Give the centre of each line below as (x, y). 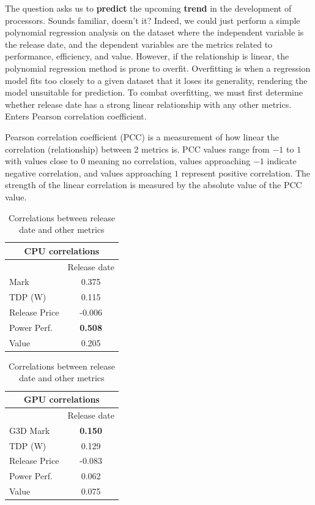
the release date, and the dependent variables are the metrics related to (139, 44)
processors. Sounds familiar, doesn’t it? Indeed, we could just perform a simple (153, 20)
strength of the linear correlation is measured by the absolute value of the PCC (154, 185)
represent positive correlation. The (246, 173)
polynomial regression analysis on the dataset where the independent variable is (154, 32)
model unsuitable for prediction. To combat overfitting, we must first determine (154, 92)
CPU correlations (62, 250)
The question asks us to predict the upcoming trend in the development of (148, 8)
